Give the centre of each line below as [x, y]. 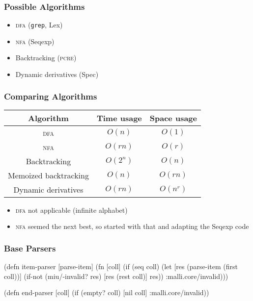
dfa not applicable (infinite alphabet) [71, 210]
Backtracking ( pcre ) [46, 58]
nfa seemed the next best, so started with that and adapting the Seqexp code [132, 226]
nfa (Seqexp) [35, 41]
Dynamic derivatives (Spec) [57, 74]
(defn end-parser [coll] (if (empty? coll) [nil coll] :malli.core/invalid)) [107, 292]
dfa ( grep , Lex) [39, 25]
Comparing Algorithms [51, 96]
